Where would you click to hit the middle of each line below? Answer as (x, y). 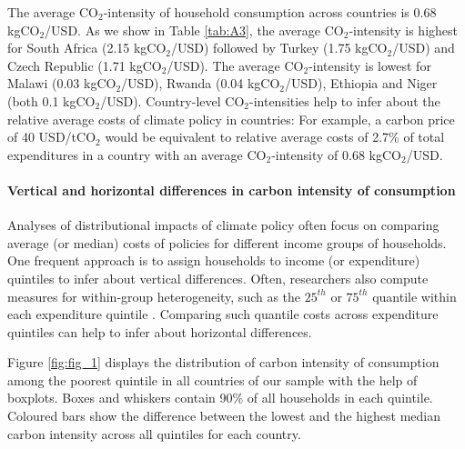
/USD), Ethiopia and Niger (361, 83)
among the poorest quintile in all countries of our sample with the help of (212, 379)
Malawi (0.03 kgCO (62, 83)
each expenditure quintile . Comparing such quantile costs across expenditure (223, 314)
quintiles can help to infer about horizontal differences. (160, 331)
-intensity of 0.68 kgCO (336, 154)
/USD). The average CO (235, 65)
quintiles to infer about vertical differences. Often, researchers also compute (218, 278)
